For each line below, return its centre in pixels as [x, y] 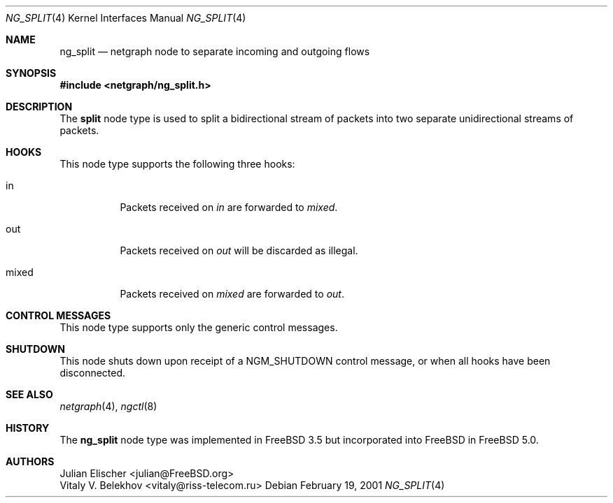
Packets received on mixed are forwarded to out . [232, 294]
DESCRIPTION [39, 107]
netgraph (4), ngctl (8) [108, 406]
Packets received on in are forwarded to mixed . [229, 207]
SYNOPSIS [31, 73]
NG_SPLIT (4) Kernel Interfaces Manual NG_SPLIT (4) [126, 18]
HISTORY [28, 428]
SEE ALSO [29, 394]
